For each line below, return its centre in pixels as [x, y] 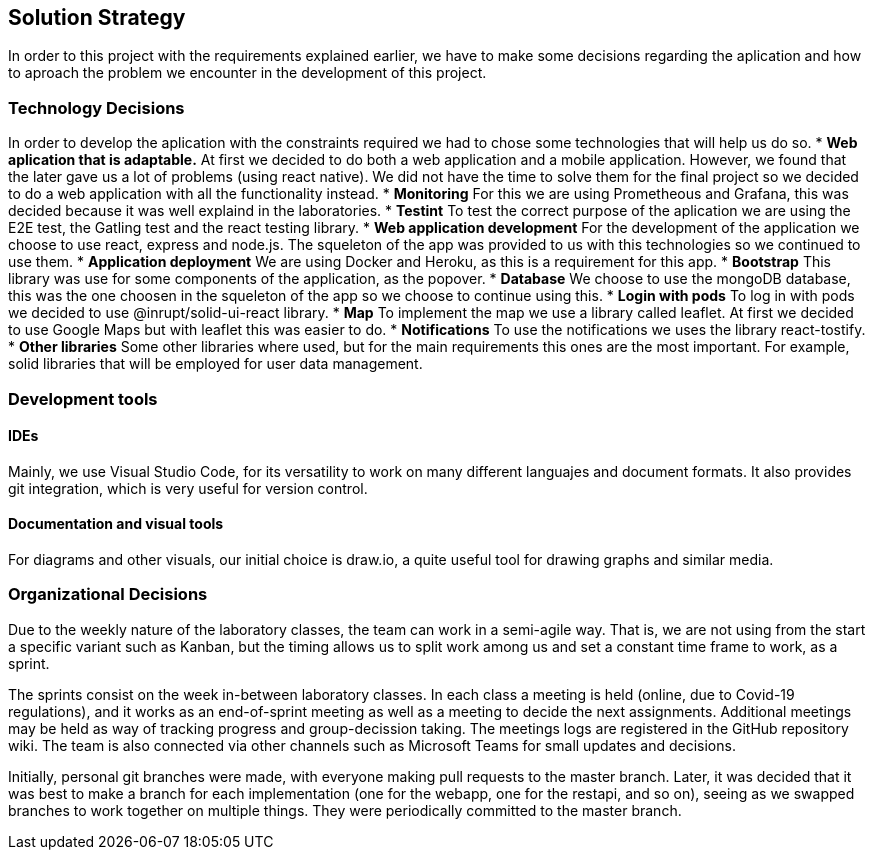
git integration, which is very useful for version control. [188, 488]
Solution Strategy [97, 17]
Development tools [83, 398]
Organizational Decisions [108, 594]
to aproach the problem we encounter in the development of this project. [247, 73]
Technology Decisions [96, 107]
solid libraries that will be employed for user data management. [215, 364]
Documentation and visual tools [116, 524]
